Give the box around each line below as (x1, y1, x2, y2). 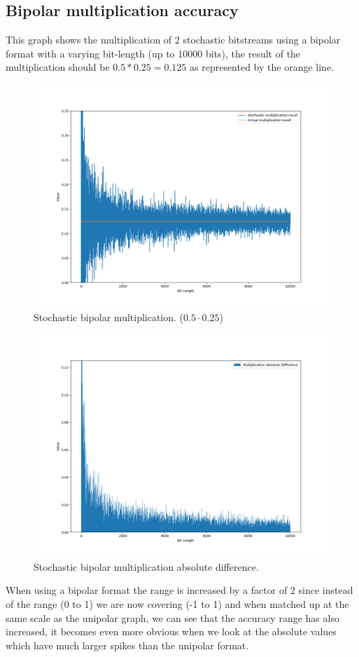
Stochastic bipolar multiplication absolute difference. (34, 559, 259, 574)
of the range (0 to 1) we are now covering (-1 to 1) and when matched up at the (6, 596, 349, 611)
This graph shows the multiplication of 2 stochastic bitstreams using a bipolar (6, 32, 341, 47)
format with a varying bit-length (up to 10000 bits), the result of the (6, 46, 301, 60)
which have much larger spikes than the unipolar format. (6, 637, 249, 652)
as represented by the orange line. (190, 60, 335, 74)
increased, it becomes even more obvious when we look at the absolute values (6, 624, 337, 639)
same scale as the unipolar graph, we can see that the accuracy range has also (6, 610, 339, 625)
